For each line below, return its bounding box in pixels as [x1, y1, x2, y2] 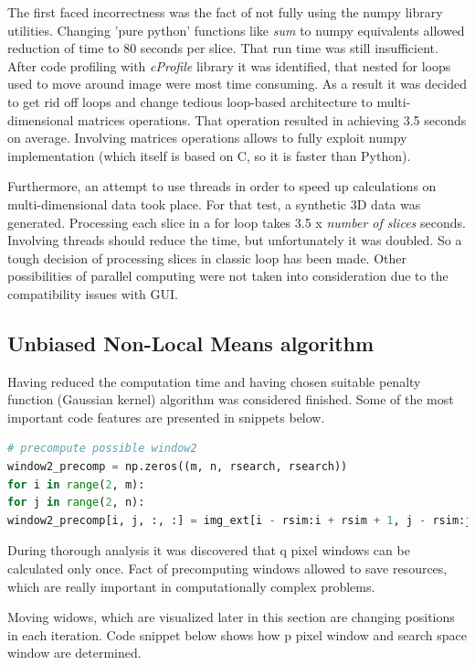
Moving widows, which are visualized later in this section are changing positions [7, 607, 455, 627]
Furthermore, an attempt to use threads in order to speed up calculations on [7, 177, 437, 196]
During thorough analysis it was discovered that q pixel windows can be [7, 541, 410, 560]
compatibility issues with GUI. [7, 284, 178, 303]
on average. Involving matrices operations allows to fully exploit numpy [7, 128, 407, 147]
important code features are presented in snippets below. [7, 407, 325, 426]
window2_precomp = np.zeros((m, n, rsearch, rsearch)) [7, 460, 348, 474]
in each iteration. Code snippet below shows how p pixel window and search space [7, 625, 467, 644]
